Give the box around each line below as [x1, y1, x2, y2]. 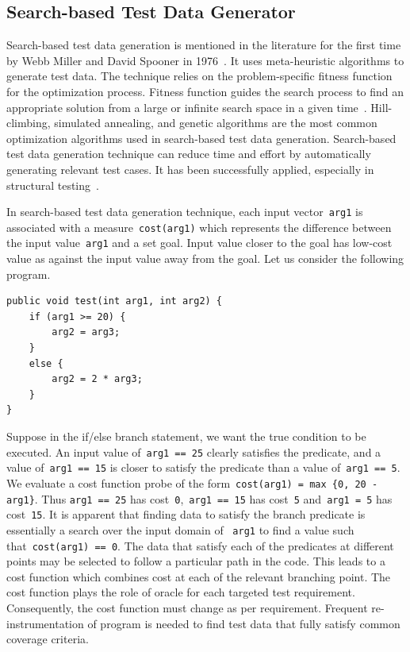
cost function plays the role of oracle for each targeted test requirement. [6, 584, 355, 600]
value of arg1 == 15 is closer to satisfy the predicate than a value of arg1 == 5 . [6, 459, 400, 476]
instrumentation [6, 615, 84, 631]
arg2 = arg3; [52, 326, 121, 338]
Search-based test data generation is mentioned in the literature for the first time [6, 37, 401, 53]
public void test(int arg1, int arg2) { [6, 295, 223, 307]
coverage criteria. [6, 631, 89, 647]
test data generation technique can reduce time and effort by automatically [6, 145, 371, 162]
